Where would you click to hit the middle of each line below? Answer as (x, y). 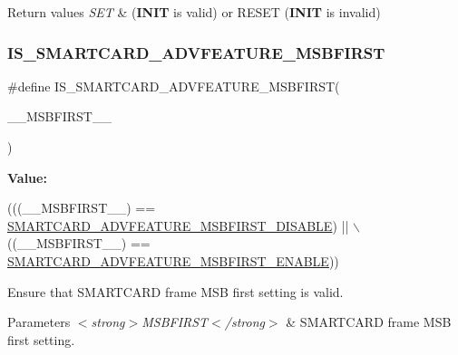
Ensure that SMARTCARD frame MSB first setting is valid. (175, 291)
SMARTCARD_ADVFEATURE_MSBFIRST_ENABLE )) (173, 260)
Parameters (39, 322)
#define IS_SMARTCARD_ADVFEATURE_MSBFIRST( (174, 86)
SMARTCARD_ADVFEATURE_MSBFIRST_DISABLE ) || (178, 225)
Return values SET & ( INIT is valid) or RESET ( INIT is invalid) (194, 12)
